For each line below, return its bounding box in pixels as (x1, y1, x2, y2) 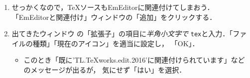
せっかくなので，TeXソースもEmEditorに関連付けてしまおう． (11, 2, 214, 12)
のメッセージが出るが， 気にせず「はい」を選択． (23, 65, 186, 75)
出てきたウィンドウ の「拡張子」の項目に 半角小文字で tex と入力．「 (11, 28, 233, 39)
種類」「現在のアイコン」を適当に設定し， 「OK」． (32, 38, 199, 48)
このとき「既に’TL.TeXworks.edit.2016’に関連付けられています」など (23, 55, 245, 65)
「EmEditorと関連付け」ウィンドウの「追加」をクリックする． (11, 11, 217, 22)
